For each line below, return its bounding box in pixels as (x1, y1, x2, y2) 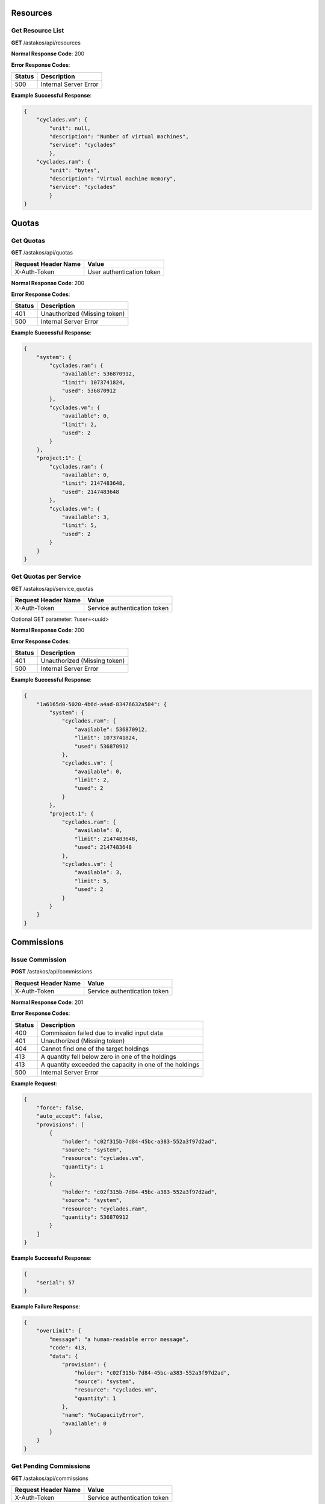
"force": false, (36, 1105, 84, 1111)
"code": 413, (49, 1345, 88, 1351)
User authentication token (87, 268, 161, 276)
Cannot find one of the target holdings (40, 1044, 149, 1053)
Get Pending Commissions (11, 1462, 90, 1470)
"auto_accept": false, (36, 1113, 104, 1120)
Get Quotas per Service (11, 572, 81, 581)
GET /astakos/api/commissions (11, 1475, 88, 1482)
